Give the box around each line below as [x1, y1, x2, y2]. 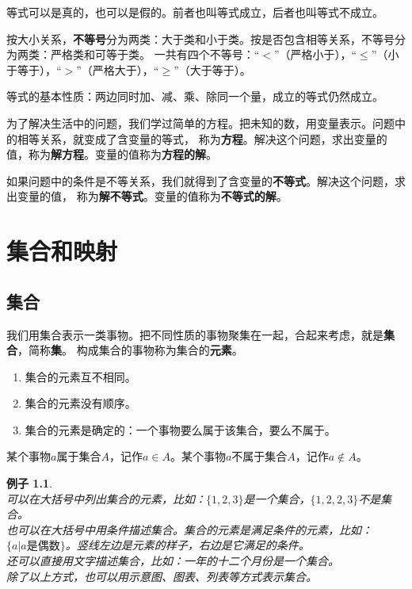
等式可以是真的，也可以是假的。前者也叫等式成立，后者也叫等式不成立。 [6, 4, 383, 20]
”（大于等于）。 [174, 61, 251, 78]
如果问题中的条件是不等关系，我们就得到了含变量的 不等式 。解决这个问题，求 [6, 172, 406, 189]
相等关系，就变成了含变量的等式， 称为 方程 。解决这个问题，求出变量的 [17, 130, 387, 147]
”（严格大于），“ [76, 61, 159, 78]
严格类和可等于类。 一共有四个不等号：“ [50, 46, 260, 63]
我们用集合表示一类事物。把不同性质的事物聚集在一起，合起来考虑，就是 [6, 326, 383, 342]
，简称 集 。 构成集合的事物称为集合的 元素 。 [17, 342, 243, 358]
